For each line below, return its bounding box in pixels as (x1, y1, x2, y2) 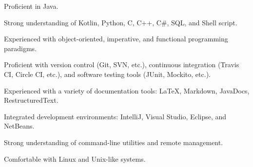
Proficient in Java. (4, 1, 58, 11)
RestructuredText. (4, 95, 58, 105)
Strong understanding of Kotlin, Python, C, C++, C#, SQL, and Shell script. (4, 17, 237, 27)
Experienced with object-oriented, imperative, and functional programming (4, 34, 228, 44)
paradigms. (4, 43, 37, 53)
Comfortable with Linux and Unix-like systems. (4, 153, 146, 164)
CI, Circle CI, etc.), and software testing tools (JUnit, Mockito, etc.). (4, 69, 211, 79)
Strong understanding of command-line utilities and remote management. (4, 137, 223, 147)
